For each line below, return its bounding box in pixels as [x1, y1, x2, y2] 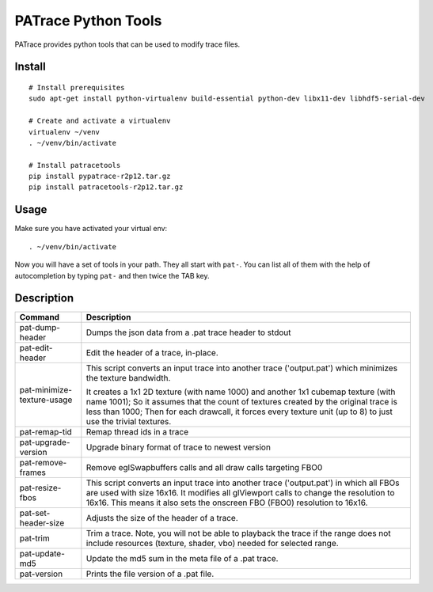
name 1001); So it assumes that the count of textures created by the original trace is [85, 397, 397, 408]
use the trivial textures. [85, 416, 172, 427]
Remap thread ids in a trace [85, 427, 189, 438]
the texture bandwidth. [85, 373, 171, 384]
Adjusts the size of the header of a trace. [85, 513, 239, 524]
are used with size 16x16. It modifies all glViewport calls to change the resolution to [85, 488, 395, 499]
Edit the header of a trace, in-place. [85, 347, 219, 359]
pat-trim [19, 533, 51, 544]
